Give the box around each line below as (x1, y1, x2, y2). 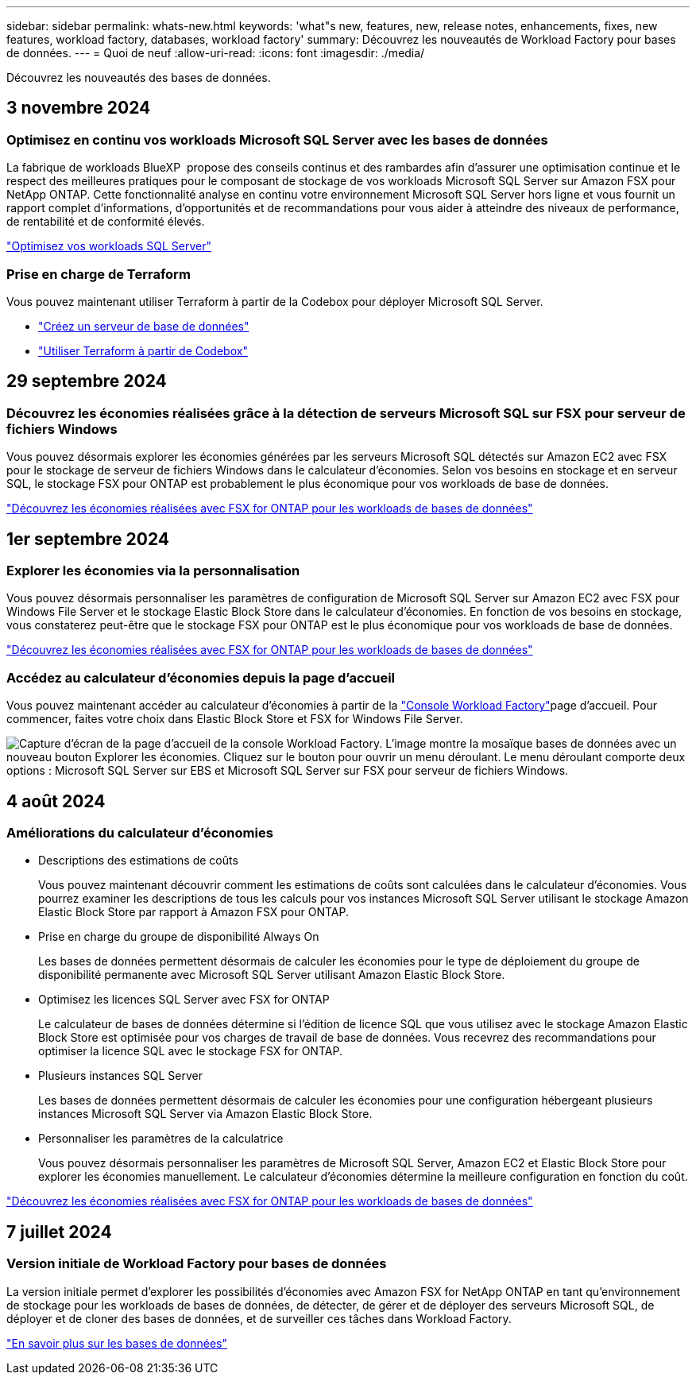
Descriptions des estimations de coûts (38, 853, 238, 868)
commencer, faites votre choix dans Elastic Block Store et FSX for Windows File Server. (6, 712, 463, 726)
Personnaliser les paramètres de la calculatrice (38, 1131, 284, 1146)
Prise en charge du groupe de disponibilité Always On (38, 930, 319, 944)
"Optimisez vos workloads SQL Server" (6, 239, 211, 253)
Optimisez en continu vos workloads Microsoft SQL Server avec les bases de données (6, 131, 548, 148)
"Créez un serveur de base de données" (38, 319, 249, 333)
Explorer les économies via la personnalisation (6, 563, 300, 579)
